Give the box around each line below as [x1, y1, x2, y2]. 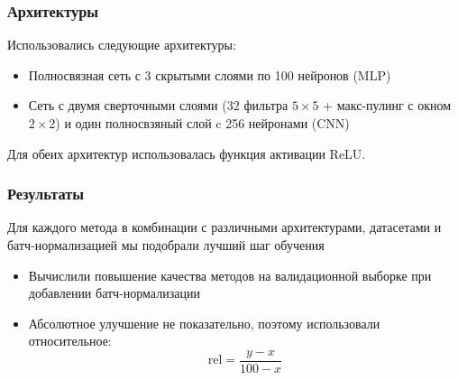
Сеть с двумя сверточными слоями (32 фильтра [28, 96, 289, 115]
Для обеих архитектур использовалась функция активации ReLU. [7, 144, 366, 162]
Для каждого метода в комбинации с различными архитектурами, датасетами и [7, 218, 442, 236]
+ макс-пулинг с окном [323, 96, 452, 115]
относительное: [28, 331, 112, 350]
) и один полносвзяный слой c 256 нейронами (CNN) [55, 114, 350, 132]
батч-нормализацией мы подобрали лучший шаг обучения [7, 236, 325, 254]
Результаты [7, 182, 85, 205]
